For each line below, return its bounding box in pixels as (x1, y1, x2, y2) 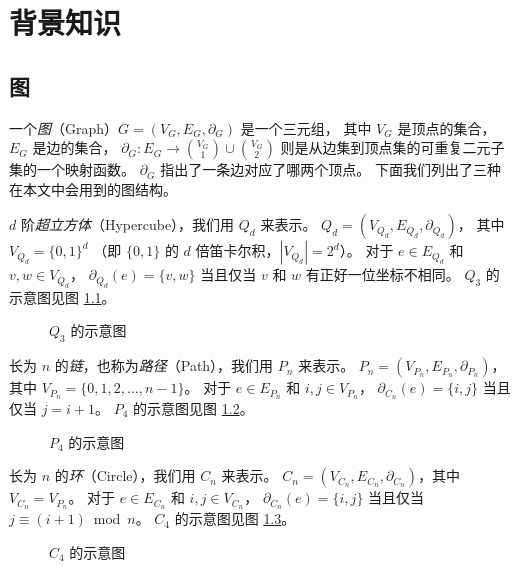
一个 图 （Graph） (9, 117, 119, 138)
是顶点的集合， (397, 117, 496, 138)
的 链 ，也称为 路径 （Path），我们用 (54, 355, 274, 376)
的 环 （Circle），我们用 (54, 465, 196, 486)
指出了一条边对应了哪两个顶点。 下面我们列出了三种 (160, 159, 501, 180)
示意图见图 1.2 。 (147, 398, 254, 419)
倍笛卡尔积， (195, 240, 280, 261)
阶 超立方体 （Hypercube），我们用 (20, 214, 235, 235)
